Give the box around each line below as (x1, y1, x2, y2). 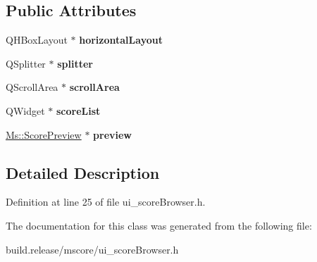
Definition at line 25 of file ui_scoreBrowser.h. (6, 194, 206, 209)
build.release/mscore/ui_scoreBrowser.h (6, 242, 179, 256)
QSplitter (6, 56, 46, 70)
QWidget (6, 103, 45, 118)
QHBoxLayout (6, 32, 68, 47)
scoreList (56, 103, 101, 118)
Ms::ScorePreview (6, 127, 82, 142)
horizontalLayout (79, 32, 163, 47)
